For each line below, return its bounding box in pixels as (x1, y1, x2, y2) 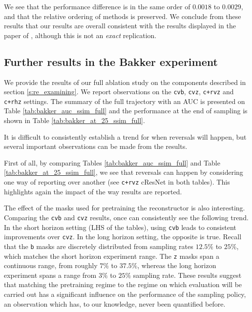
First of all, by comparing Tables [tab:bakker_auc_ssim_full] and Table (4, 157, 220, 167)
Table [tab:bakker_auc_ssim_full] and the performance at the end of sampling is (4, 105, 248, 116)
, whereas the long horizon (137, 260, 216, 270)
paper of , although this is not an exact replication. (4, 30, 157, 40)
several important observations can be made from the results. (4, 141, 188, 151)
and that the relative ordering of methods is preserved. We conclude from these (4, 11, 241, 21)
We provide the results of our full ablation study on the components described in (4, 77, 246, 87)
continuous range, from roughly (4, 260, 98, 270)
